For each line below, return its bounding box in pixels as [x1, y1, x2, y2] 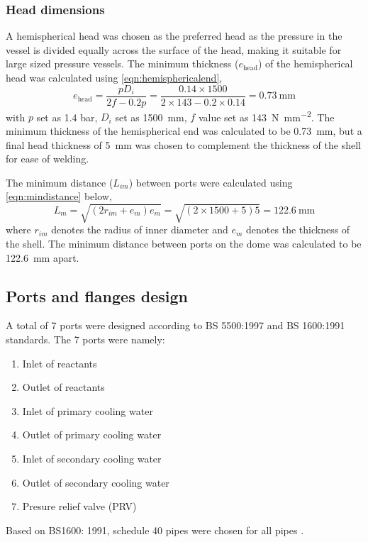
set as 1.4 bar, [36, 109, 98, 124]
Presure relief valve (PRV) [22, 499, 137, 514]
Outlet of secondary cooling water [22, 475, 169, 490]
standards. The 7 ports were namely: [6, 332, 165, 346]
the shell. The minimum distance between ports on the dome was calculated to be [6, 236, 362, 251]
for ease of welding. [6, 151, 89, 166]
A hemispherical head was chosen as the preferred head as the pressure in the [6, 28, 342, 43]
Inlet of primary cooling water [22, 403, 153, 418]
